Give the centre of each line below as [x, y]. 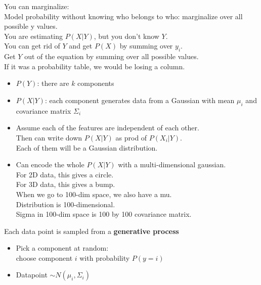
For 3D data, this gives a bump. [66, 184]
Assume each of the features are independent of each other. [107, 128]
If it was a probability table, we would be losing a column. [95, 66]
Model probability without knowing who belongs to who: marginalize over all [123, 16]
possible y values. [31, 26]
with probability [105, 257]
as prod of [131, 137]
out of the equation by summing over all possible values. [112, 56]
